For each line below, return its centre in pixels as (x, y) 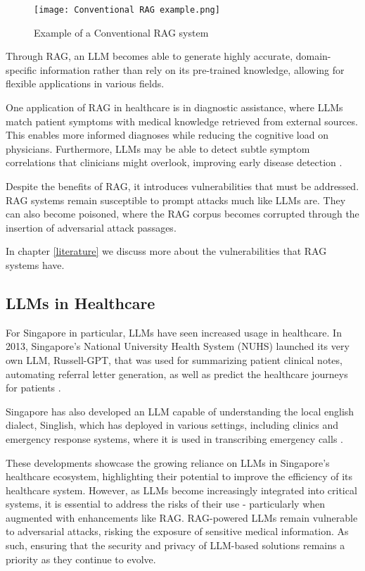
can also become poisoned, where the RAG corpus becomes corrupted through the (182, 214)
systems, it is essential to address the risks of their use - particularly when (166, 504)
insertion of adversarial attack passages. (91, 227)
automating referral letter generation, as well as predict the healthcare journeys (177, 374)
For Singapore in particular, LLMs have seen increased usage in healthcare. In (174, 332)
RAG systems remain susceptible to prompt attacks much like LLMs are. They (176, 200)
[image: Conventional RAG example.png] (127, 10)
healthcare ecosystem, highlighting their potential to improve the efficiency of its (179, 476)
